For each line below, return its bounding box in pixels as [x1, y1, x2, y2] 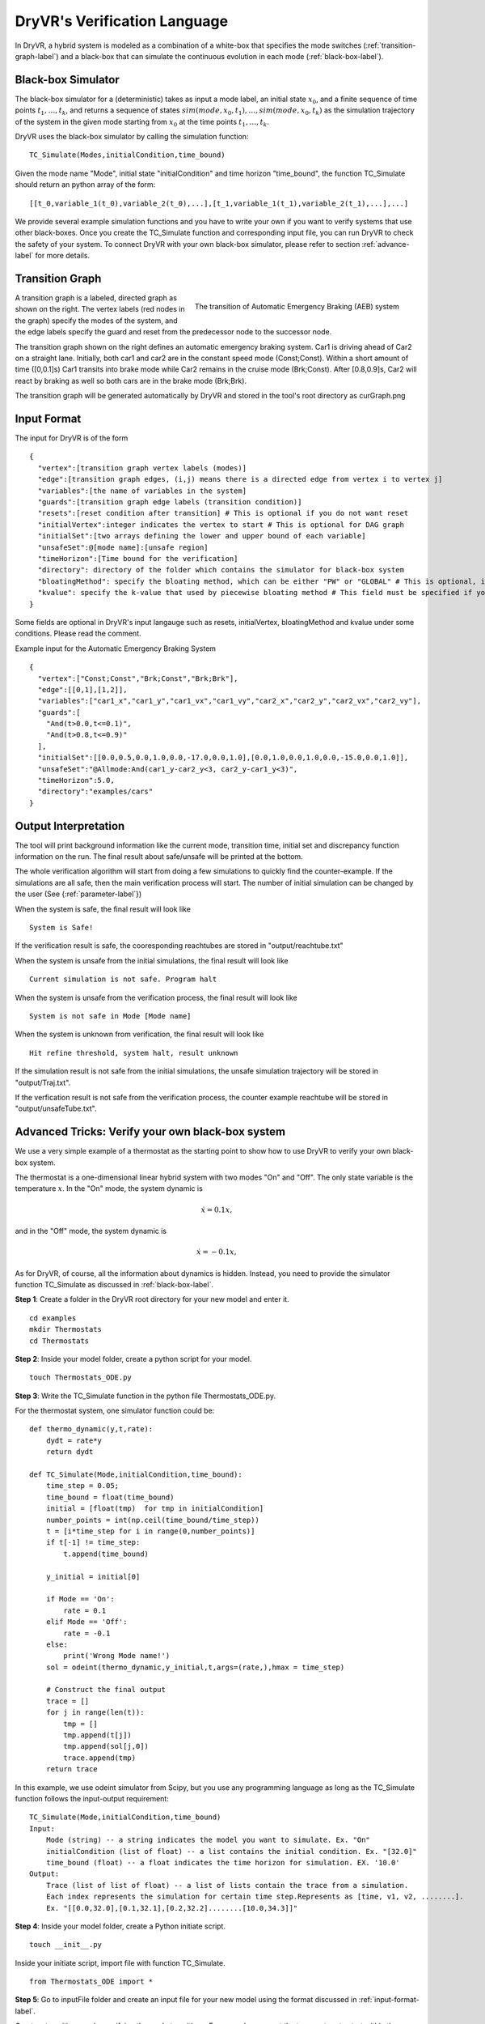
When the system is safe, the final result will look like [15, 904, 192, 914]
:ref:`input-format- [358, 1995, 420, 2005]
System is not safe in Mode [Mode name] [29, 1012, 192, 1020]
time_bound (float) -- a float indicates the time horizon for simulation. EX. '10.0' [45, 1858, 400, 1867]
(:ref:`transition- [362, 40, 416, 50]
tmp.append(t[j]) [63, 1731, 133, 1740]
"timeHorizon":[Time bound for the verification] [37, 554, 238, 563]
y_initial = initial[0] [45, 1571, 141, 1581]
